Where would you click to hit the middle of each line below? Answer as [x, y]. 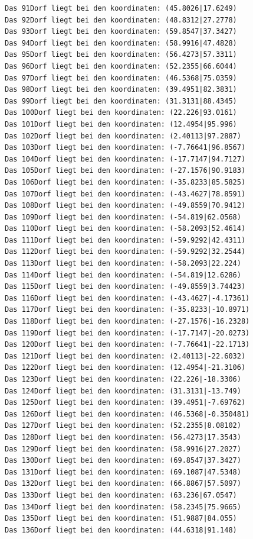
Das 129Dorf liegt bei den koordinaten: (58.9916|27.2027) [123, 449]
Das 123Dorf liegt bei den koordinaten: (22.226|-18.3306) [123, 379]
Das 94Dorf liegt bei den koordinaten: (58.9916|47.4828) [121, 43]
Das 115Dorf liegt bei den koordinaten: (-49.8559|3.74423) [125, 287]
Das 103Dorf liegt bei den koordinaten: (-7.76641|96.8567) [125, 148]
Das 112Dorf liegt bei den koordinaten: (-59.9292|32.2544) [125, 252]
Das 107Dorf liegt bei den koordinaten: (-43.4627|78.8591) [125, 194]
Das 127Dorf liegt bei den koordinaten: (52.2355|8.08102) [123, 426]
